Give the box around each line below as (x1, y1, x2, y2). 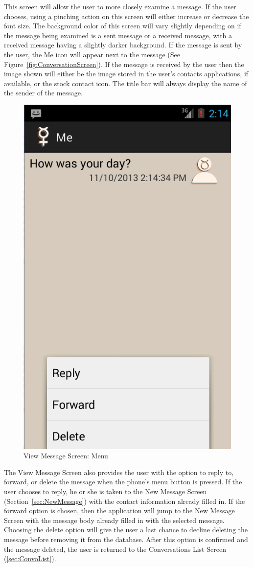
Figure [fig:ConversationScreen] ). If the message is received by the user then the (4, 59, 244, 69)
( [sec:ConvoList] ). (4, 553, 56, 564)
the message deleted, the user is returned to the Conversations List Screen (4, 544, 226, 554)
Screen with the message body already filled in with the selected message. (4, 515, 225, 525)
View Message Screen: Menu (23, 451, 108, 461)
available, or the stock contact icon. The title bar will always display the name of (4, 78, 247, 88)
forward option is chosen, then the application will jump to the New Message (4, 505, 235, 516)
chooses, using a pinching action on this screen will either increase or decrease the (4, 11, 249, 21)
